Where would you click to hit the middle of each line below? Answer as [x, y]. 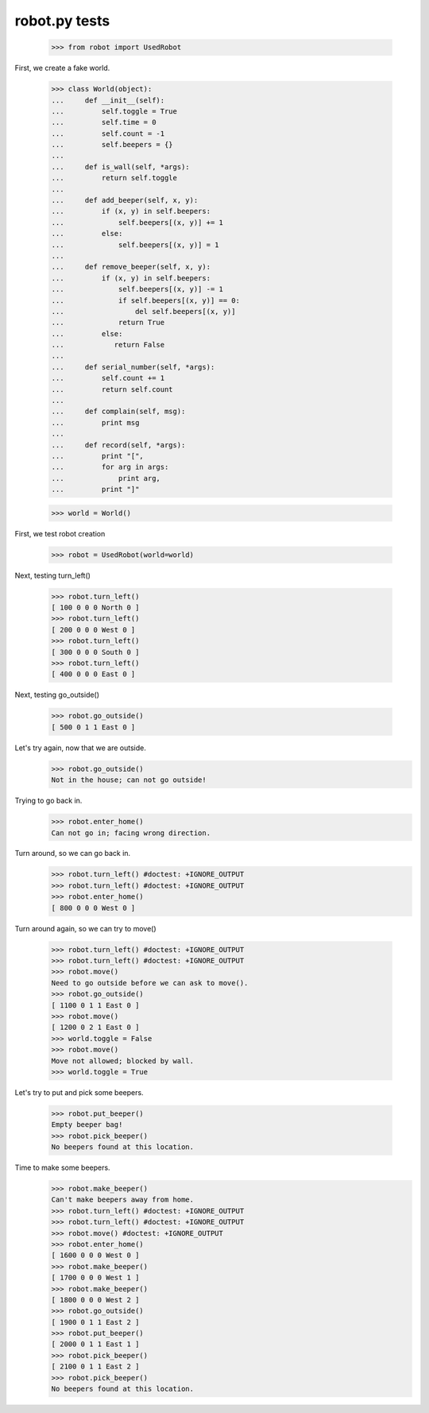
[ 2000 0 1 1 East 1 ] [95, 1344]
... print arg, [106, 478]
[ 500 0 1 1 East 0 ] [93, 727]
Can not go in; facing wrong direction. [131, 833]
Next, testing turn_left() [53, 575]
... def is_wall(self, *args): [120, 166]
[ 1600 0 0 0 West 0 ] [95, 1255]
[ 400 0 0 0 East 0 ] [93, 674]
